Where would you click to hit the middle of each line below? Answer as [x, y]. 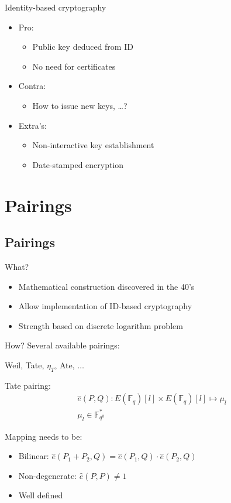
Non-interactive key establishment [93, 145]
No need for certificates [74, 66]
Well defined [41, 495]
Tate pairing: [28, 385]
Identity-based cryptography [56, 7]
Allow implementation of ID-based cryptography [105, 306]
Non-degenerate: [48, 475]
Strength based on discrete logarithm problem [101, 325]
